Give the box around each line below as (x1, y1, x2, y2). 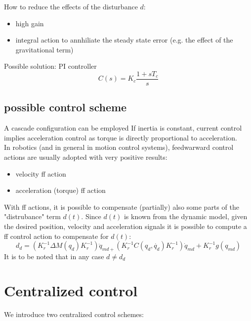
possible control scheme (4, 99, 127, 115)
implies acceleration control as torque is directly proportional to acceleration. (4, 132, 237, 142)
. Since (81, 211, 101, 222)
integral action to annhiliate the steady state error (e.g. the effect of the (15, 35, 233, 45)
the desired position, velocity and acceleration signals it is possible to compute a (4, 221, 247, 231)
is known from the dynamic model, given (124, 211, 248, 222)
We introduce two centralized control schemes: (4, 309, 144, 319)
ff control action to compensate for (4, 230, 109, 241)
